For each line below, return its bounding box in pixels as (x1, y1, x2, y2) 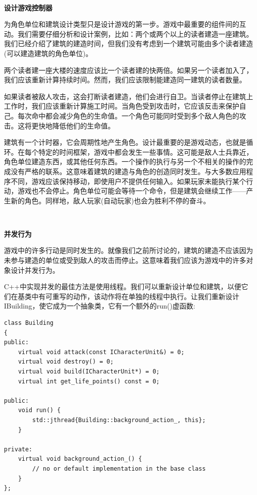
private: (4, 445, 33, 453)
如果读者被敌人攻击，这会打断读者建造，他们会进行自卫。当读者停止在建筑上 (4, 91, 253, 101)
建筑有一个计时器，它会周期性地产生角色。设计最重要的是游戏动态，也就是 (4, 137, 246, 147)
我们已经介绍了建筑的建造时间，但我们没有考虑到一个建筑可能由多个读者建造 (4, 38, 253, 49)
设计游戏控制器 (4, 2, 52, 12)
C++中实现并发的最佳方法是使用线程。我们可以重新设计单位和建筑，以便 (4, 281, 241, 292)
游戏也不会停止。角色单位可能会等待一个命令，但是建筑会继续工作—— (17, 186, 246, 196)
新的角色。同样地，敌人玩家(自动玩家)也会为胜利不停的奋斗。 (10, 195, 210, 205)
